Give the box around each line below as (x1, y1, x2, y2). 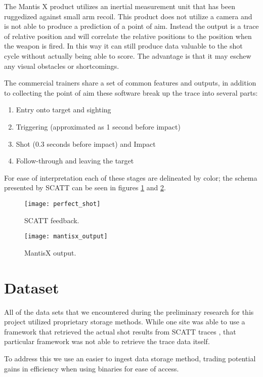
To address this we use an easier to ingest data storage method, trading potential (4, 353, 256, 363)
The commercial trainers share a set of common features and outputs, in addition (4, 77, 256, 88)
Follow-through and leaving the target (16, 155, 134, 166)
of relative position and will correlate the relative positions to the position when (4, 30, 252, 41)
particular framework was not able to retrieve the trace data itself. (4, 336, 210, 347)
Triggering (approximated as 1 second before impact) (16, 121, 181, 132)
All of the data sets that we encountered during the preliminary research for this (4, 306, 254, 317)
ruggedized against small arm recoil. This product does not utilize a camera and (4, 11, 252, 21)
